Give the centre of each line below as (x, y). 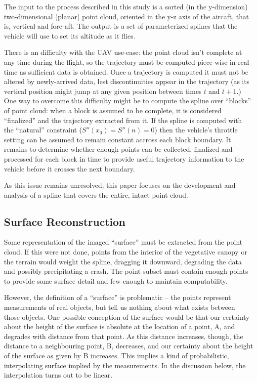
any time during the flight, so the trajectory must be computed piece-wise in (120, 62)
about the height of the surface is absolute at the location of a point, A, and (120, 326)
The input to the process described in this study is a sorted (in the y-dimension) (126, 6)
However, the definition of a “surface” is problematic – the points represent (118, 297)
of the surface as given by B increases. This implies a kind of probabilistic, (117, 356)
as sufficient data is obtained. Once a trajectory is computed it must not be (134, 71)
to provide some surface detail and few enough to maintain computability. (116, 280)
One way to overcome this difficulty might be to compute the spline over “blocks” (128, 101)
